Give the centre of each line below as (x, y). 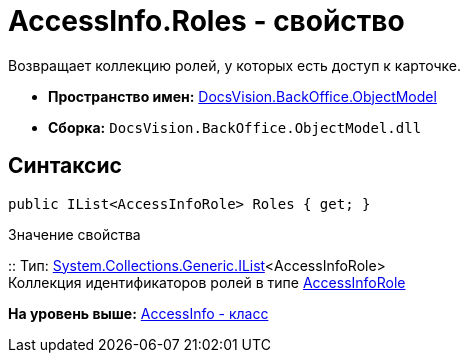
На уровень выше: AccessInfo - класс (138, 313)
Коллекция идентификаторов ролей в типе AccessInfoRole (207, 282)
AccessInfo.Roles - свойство (206, 21)
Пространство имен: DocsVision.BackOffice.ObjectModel (242, 96)
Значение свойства (74, 234)
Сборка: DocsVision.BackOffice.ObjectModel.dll (235, 127)
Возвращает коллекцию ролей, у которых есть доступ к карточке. (234, 65)
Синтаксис (65, 166)
